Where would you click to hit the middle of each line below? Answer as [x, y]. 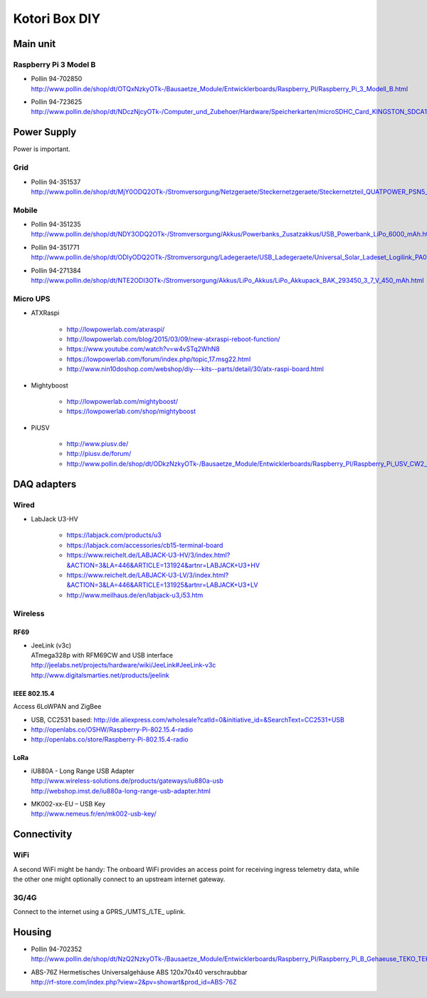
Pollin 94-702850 [57, 79]
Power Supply [45, 132]
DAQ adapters [45, 484]
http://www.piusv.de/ [97, 444]
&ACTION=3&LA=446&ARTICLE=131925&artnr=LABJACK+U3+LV [162, 585]
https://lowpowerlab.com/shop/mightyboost [131, 411]
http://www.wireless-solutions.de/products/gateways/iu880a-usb [127, 781]
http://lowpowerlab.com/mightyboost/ [122, 401]
